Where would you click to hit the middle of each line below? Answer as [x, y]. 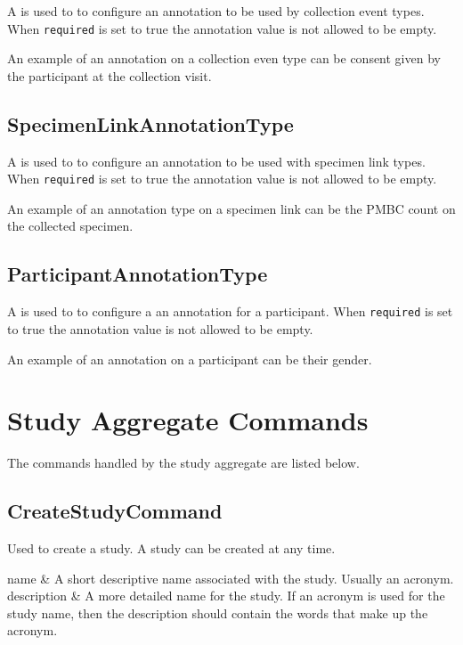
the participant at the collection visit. [110, 75]
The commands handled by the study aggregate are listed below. [183, 463]
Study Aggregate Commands [188, 420]
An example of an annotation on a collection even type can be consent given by [224, 58]
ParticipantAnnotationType [138, 274]
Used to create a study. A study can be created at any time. [171, 548]
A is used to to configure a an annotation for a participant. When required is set [230, 311]
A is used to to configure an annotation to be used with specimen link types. [216, 161]
